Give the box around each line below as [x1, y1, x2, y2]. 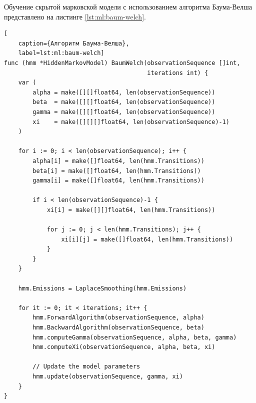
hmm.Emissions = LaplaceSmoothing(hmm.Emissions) [18, 284, 187, 292]
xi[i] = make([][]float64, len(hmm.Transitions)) [46, 206, 215, 213]
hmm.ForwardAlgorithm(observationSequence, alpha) [32, 314, 204, 321]
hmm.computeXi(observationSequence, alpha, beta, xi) [32, 343, 215, 351]
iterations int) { [147, 69, 208, 76]
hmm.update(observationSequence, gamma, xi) [32, 372, 183, 380]
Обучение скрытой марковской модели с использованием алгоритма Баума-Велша [4, 1, 252, 11]
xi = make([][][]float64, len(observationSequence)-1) [32, 118, 230, 125]
